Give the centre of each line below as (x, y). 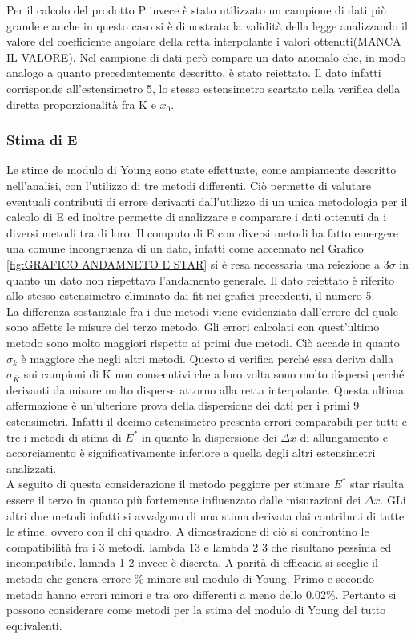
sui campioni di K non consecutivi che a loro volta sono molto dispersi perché (214, 374)
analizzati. (32, 468)
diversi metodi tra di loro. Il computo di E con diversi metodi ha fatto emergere (203, 232)
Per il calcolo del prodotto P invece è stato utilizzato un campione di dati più (197, 10)
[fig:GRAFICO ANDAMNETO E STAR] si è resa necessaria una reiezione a (193, 263)
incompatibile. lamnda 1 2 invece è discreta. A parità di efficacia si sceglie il (192, 562)
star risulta (377, 484)
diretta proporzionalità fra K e (81, 104)
